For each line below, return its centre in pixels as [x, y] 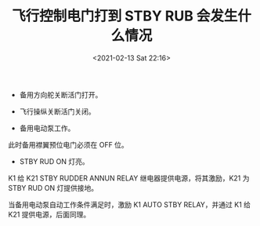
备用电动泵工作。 [47, 128]
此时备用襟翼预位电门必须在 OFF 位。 [69, 144]
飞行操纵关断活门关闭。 [57, 111]
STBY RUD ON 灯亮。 [54, 161]
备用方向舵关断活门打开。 [61, 94]
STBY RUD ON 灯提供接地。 [53, 188]
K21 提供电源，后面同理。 [49, 214]
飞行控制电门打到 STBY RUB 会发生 [125, 16]
